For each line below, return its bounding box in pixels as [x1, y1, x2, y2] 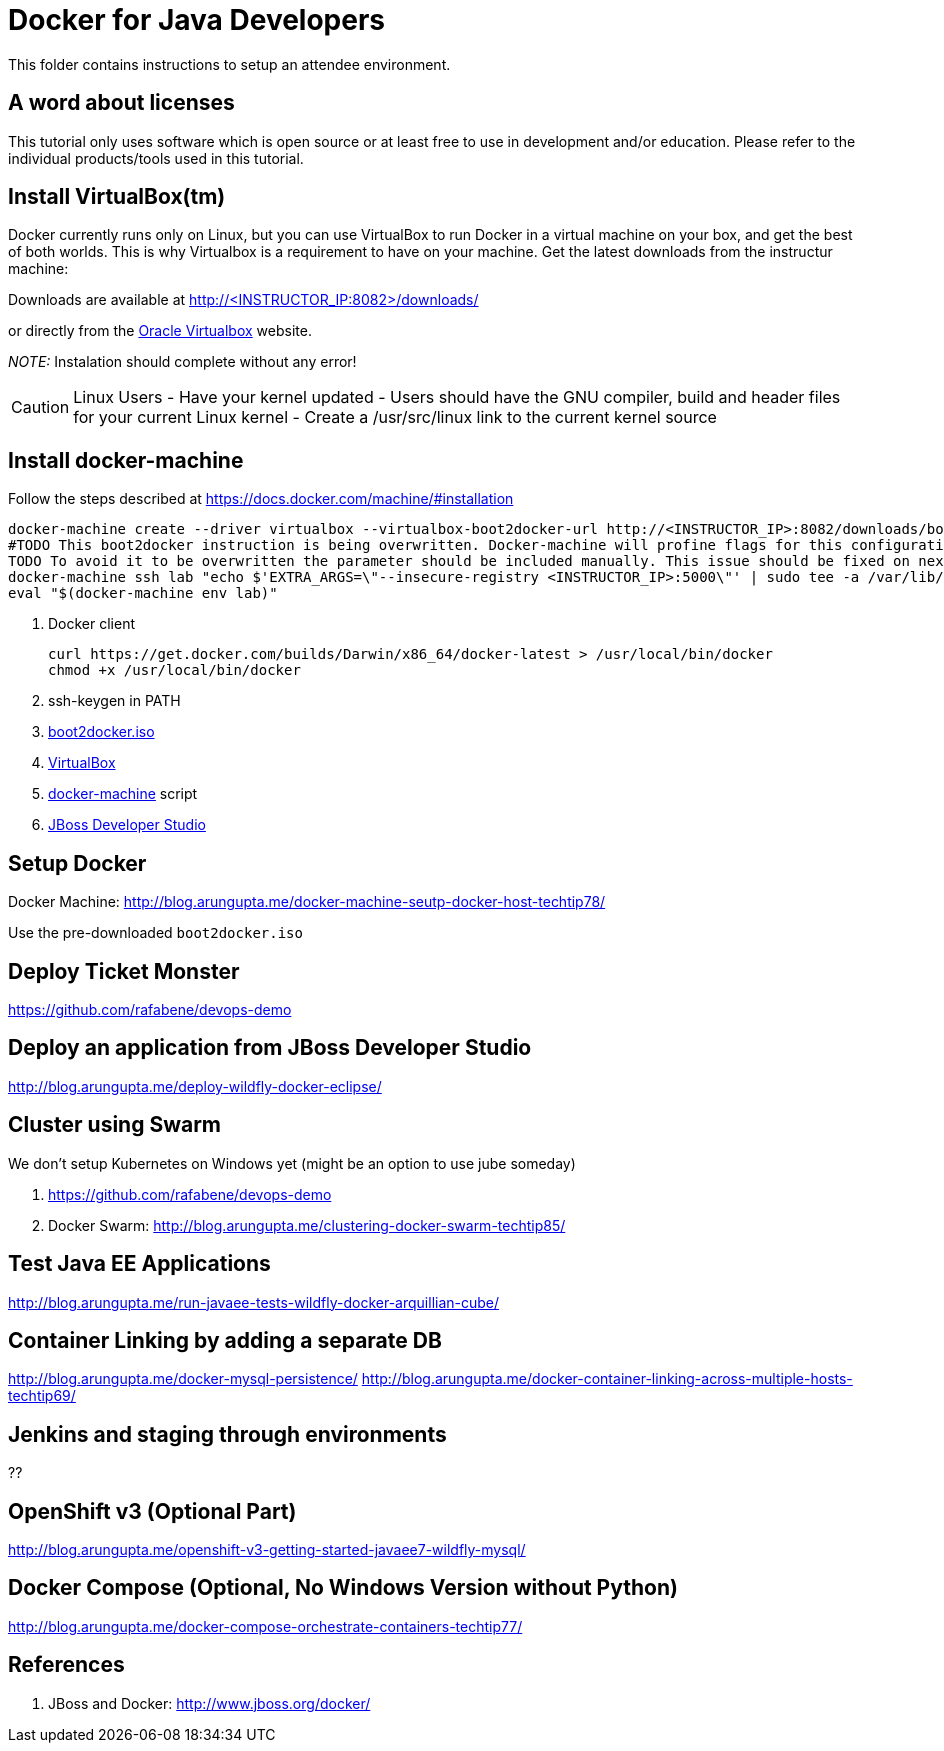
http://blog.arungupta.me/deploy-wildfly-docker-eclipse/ [8, 1077, 382, 1095]
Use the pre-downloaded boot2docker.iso [8, 924, 303, 942]
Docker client [48, 615, 136, 633]
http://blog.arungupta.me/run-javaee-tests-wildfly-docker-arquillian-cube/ [8, 1293, 500, 1311]
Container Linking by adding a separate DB [8, 1327, 442, 1353]
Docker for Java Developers [8, 3, 386, 37]
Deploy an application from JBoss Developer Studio [8, 1035, 532, 1061]
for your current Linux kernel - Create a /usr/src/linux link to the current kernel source [73, 407, 717, 428]
